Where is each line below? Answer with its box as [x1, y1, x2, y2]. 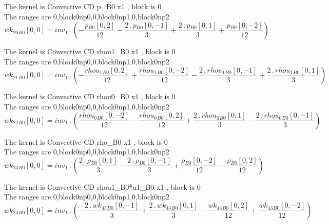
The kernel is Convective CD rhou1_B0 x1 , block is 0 [4, 46, 176, 57]
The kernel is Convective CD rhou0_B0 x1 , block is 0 [4, 91, 176, 102]
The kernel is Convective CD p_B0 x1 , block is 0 [4, 1, 162, 11]
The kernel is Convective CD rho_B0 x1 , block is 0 [4, 136, 168, 147]
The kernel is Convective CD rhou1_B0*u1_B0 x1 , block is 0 [4, 181, 201, 192]
